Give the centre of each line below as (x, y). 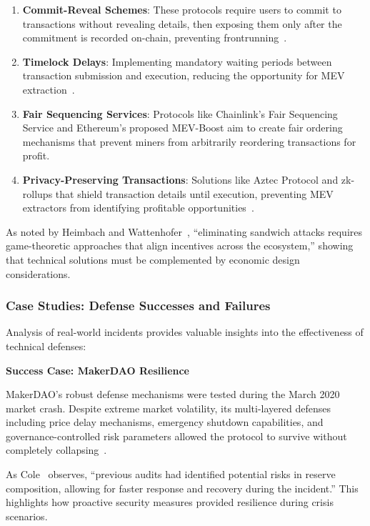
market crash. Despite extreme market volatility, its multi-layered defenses (168, 408)
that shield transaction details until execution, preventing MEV (194, 193)
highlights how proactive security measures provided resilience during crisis (170, 502)
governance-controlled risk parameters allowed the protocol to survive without (176, 436)
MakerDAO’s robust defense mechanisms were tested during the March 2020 (173, 394)
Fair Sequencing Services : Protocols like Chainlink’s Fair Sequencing (180, 113)
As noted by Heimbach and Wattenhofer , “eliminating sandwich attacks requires (184, 231)
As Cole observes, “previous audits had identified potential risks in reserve (171, 474)
